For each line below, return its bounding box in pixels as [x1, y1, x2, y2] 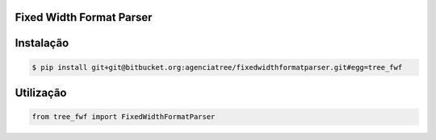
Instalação [15, 36, 69, 50]
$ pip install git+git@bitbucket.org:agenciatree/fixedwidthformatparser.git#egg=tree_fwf [31, 63, 403, 72]
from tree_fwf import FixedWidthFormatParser [31, 113, 216, 121]
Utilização [15, 86, 67, 100]
